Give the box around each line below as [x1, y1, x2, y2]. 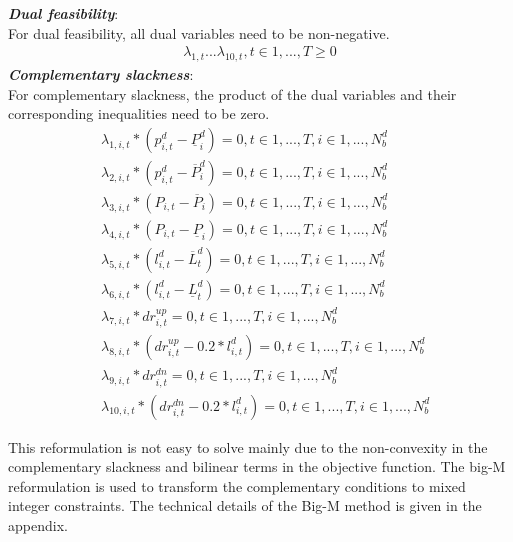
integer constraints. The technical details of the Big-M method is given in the [8, 495, 482, 516]
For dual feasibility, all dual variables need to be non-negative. [8, 22, 390, 43]
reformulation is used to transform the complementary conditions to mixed [8, 475, 466, 496]
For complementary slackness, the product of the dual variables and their [8, 83, 457, 104]
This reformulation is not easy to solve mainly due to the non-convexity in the [8, 436, 488, 457]
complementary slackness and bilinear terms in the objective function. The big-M [8, 456, 506, 477]
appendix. [8, 515, 68, 536]
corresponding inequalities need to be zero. [8, 103, 270, 124]
